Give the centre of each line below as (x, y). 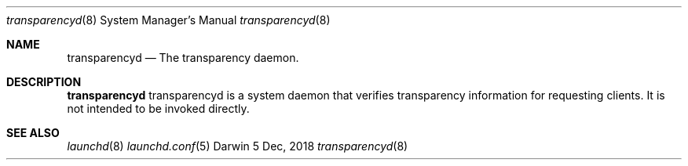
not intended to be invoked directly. (158, 108)
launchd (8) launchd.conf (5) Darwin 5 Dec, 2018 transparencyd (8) (238, 146)
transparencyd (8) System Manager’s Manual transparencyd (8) (168, 20)
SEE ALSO (33, 133)
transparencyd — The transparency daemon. (183, 58)
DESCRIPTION (44, 82)
